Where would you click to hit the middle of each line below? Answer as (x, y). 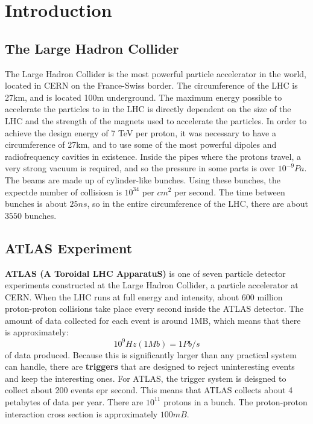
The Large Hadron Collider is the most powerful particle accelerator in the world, (156, 73)
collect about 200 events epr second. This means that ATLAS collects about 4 (149, 390)
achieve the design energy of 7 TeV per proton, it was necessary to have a (141, 132)
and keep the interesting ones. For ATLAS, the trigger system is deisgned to (146, 378)
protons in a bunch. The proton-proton (236, 401)
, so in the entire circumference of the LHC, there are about (198, 204)
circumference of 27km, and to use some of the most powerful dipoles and (141, 144)
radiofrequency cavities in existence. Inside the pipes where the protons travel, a (153, 156)
